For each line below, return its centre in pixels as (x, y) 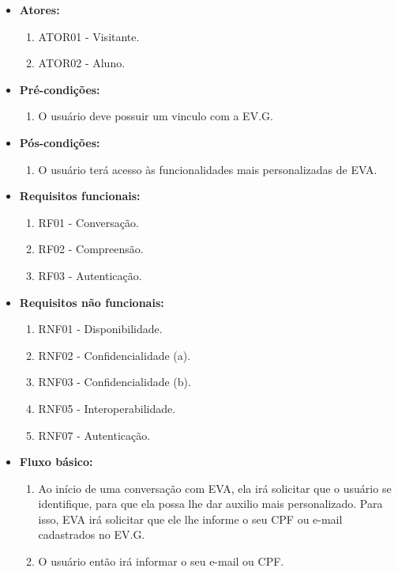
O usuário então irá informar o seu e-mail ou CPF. (161, 561)
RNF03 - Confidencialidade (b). (115, 382)
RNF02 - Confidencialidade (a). (115, 355)
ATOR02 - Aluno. (82, 63)
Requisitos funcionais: (80, 196)
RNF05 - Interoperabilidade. (107, 408)
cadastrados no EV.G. (92, 534)
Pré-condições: (60, 89)
